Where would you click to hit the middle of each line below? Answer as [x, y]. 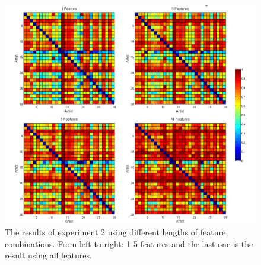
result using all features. [48, 255]
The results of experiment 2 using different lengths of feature [115, 232]
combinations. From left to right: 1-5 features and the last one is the [129, 243]
